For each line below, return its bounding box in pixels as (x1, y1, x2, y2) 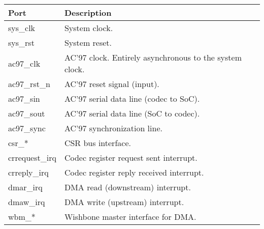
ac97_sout (8, 107, 45, 119)
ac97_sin (8, 93, 40, 104)
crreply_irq (8, 166, 49, 178)
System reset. (64, 37, 112, 48)
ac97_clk (8, 57, 41, 69)
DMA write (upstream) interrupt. (64, 196, 184, 208)
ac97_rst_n (8, 78, 50, 90)
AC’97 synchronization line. (64, 122, 162, 134)
